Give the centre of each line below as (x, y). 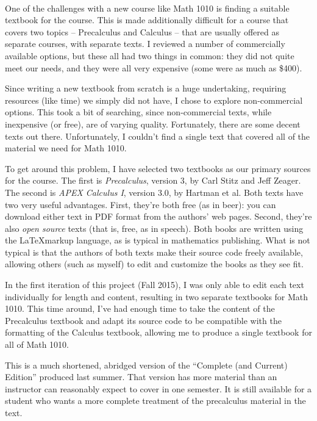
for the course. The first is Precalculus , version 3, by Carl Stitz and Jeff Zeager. (153, 180)
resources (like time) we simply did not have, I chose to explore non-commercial (154, 100)
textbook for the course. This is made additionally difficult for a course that (147, 20)
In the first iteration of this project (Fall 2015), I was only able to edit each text (155, 285)
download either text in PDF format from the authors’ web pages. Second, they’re (158, 216)
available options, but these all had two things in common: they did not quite (150, 55)
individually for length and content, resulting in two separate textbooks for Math (157, 296)
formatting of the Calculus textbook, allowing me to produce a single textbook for (158, 332)
